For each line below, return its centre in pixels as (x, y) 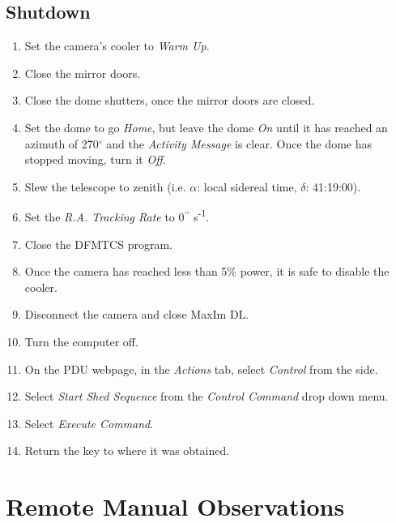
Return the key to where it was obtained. (127, 450)
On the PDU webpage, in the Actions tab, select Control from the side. (201, 369)
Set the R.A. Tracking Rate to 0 (104, 217)
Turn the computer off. (81, 341)
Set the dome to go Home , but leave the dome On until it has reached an (206, 127)
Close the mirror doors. (83, 73)
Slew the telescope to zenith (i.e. (105, 186)
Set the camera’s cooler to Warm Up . (117, 46)
